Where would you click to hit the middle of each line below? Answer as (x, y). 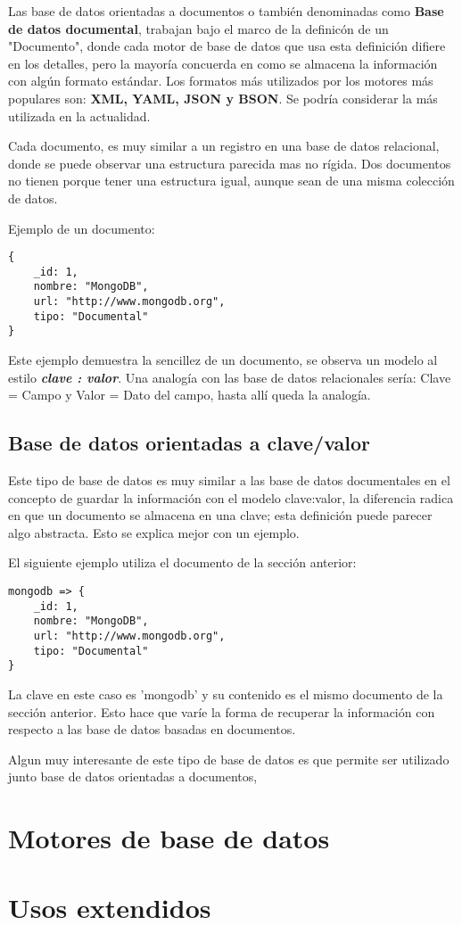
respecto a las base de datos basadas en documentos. (152, 729)
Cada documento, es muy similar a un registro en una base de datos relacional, (224, 146)
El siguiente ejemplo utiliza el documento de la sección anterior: (182, 562)
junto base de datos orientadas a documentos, (133, 776)
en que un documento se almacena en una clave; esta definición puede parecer (220, 515)
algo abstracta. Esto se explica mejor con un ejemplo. (154, 532)
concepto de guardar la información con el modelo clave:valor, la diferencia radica (231, 497)
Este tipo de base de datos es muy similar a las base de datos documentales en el (229, 480)
